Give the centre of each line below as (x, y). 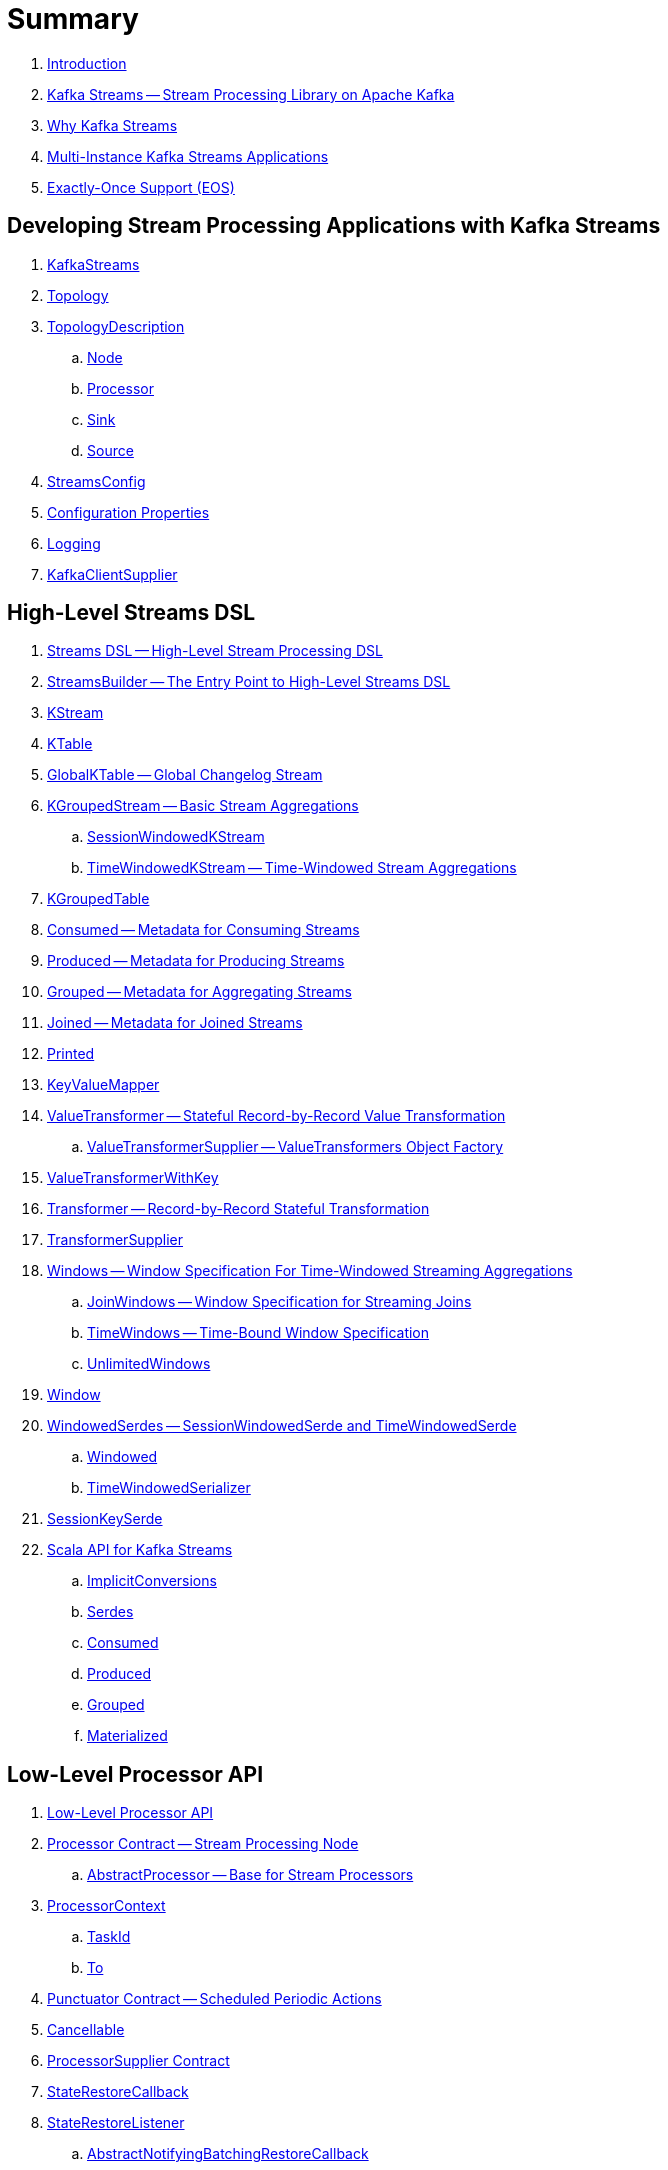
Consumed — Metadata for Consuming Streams (203, 930)
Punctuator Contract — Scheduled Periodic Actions (214, 1999)
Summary (73, 19)
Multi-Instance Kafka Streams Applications (188, 156)
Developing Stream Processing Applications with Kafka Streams (334, 226)
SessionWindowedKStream (176, 837)
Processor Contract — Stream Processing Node (203, 1844)
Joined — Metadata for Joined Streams (175, 1023)
